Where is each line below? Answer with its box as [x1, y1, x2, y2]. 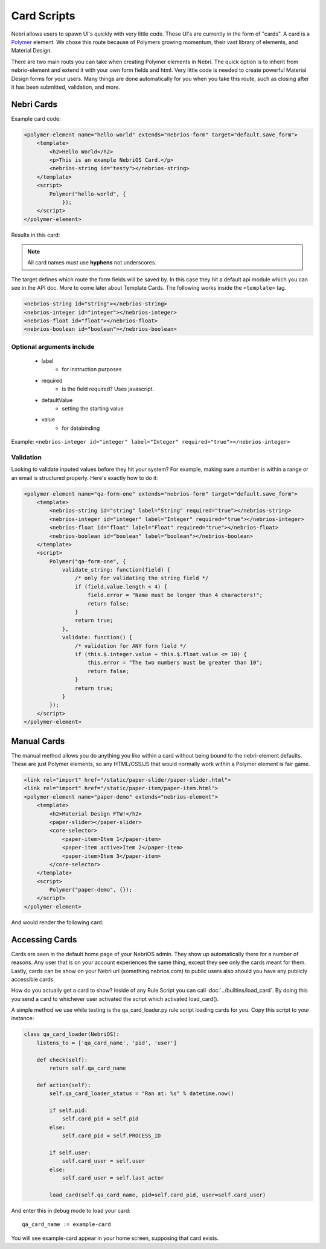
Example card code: [11, 115, 61, 122]
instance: [11, 1015, 34, 1022]
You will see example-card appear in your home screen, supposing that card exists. [11, 1235, 219, 1242]
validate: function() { [62, 634, 133, 641]
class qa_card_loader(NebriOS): [24, 1031, 120, 1038]
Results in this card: [11, 231, 60, 238]
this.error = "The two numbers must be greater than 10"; [88, 659, 263, 666]
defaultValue [41, 396, 73, 404]
